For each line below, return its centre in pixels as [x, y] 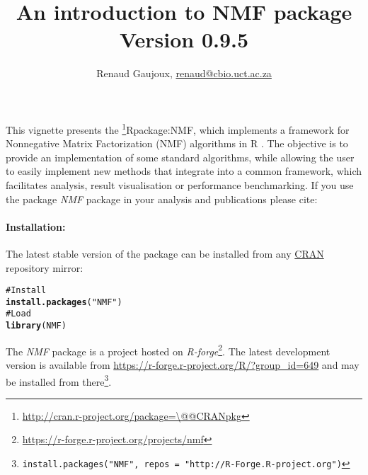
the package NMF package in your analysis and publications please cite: [162, 199]
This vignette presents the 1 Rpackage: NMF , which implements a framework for [178, 128]
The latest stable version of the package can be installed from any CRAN [165, 253]
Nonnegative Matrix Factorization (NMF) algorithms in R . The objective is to [177, 143]
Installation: [36, 226]
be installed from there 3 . [59, 380]
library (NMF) [36, 326]
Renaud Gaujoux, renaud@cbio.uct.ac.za [184, 73]
